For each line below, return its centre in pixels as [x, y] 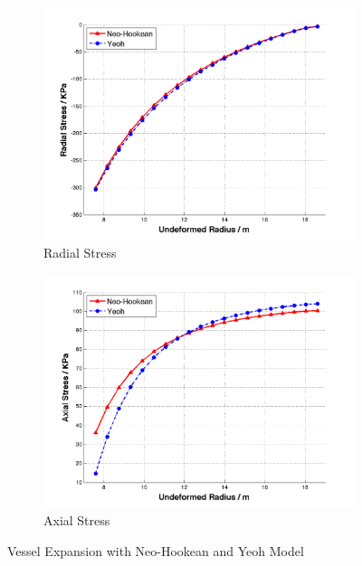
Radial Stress [80, 253]
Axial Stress [77, 520]
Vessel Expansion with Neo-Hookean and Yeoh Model [156, 550]
